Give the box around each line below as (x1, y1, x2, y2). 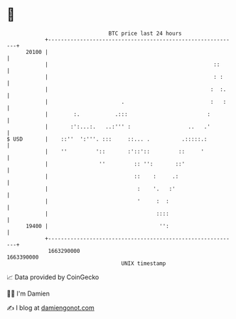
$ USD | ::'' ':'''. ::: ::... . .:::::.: (6, 135, 208, 143)
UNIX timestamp (121, 259, 166, 267)
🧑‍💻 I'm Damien (6, 289, 50, 298)
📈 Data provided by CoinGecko (6, 273, 100, 281)
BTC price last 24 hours (108, 30, 182, 37)
